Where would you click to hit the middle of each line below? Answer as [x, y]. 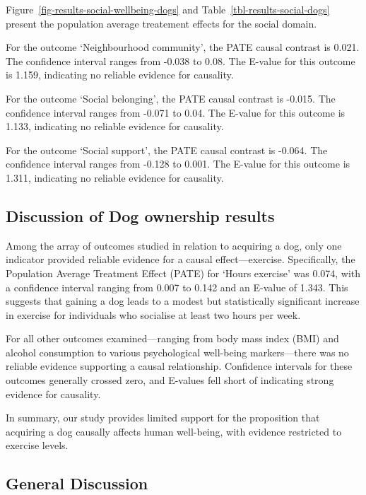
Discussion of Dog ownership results [140, 215]
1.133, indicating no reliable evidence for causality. [115, 126]
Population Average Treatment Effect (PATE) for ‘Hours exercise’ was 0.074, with [183, 273]
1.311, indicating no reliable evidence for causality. [115, 177]
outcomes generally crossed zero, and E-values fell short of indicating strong [170, 380]
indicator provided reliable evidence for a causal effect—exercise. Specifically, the [181, 259]
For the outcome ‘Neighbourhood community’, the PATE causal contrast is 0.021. [183, 47]
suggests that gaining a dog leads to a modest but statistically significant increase [183, 301]
